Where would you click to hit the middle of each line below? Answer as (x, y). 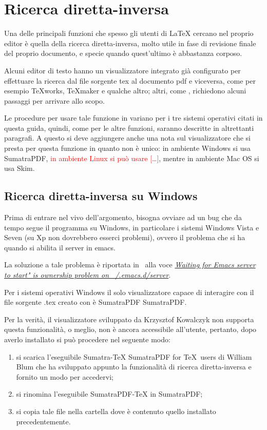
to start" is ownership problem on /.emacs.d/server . (88, 275)
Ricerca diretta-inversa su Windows (101, 196)
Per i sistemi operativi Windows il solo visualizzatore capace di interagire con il (129, 292)
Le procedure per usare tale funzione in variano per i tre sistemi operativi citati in (133, 118)
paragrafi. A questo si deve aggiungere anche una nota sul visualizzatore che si (128, 138)
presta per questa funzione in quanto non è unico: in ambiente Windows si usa (127, 148)
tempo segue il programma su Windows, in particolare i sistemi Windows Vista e (132, 227)
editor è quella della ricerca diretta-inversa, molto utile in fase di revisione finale (130, 43)
